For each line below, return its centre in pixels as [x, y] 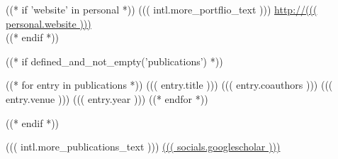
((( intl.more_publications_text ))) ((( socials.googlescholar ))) [143, 147]
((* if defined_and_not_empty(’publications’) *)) [114, 61]
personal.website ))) [49, 23]
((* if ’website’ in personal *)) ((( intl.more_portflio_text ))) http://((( [162, 9]
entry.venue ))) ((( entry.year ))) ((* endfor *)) [107, 98]
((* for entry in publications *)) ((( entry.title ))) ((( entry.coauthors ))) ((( [169, 85]
